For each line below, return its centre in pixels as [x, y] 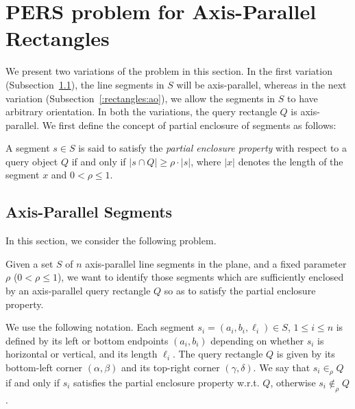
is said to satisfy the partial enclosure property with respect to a [212, 148]
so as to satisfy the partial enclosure [240, 291]
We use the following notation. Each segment [100, 327]
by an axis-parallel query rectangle [78, 291]
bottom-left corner [44, 367]
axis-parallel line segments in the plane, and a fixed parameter [216, 263]
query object [32, 161]
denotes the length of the [291, 161]
